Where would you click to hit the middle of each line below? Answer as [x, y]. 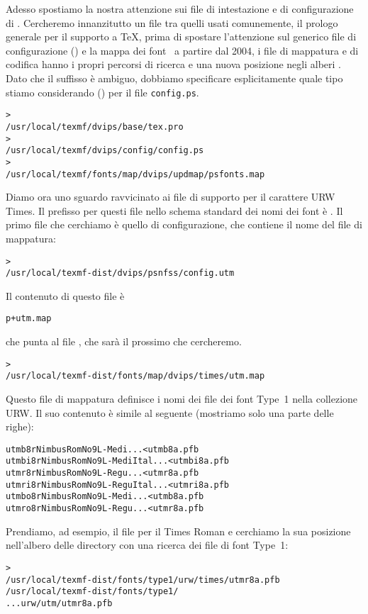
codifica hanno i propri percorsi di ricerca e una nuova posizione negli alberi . [173, 64]
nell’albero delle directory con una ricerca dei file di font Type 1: [147, 545]
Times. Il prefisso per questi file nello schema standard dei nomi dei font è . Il [174, 210]
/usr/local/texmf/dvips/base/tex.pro [95, 127]
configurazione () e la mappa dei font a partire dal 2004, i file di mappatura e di [182, 50]
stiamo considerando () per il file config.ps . [102, 92]
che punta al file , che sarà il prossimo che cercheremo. [124, 341]
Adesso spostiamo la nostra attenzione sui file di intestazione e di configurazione [180, 9]
